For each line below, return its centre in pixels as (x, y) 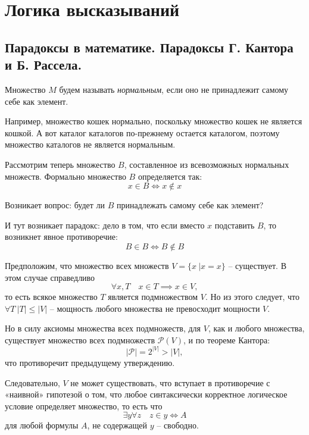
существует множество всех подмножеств (80, 339)
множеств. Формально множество (65, 176)
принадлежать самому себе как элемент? (190, 205)
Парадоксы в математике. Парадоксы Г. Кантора (149, 47)
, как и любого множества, (256, 328)
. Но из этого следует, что (252, 297)
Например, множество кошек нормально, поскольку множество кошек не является (154, 121)
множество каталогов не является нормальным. (90, 144)
